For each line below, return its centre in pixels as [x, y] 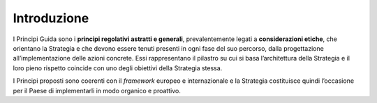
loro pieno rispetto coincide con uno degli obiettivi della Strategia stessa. [118, 68]
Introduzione [51, 18]
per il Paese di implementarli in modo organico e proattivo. [97, 90]
